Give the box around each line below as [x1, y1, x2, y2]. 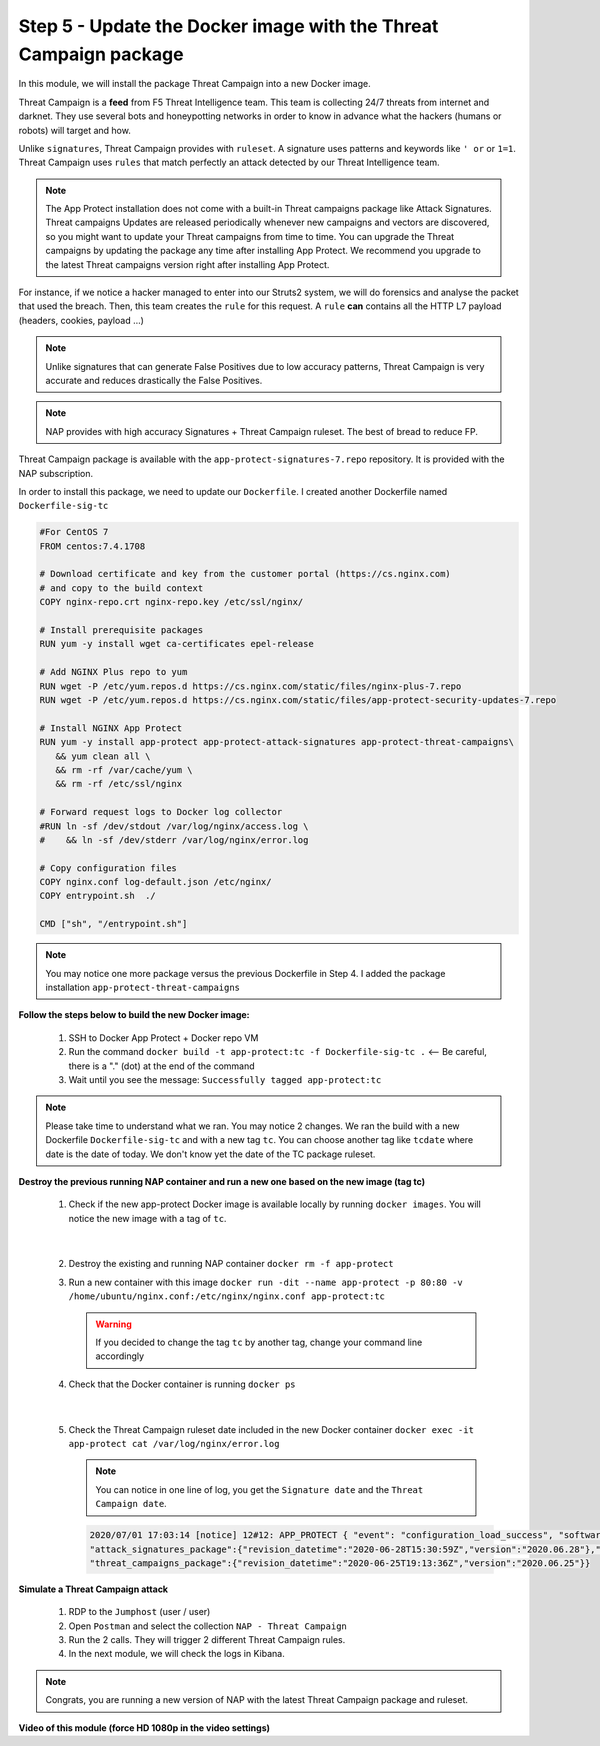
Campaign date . [95, 1498, 167, 1510]
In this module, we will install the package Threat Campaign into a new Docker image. [18, 78, 371, 90]
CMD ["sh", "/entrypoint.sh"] [39, 918, 188, 930]
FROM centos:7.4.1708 [39, 540, 146, 552]
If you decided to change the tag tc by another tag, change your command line [95, 1336, 423, 1349]
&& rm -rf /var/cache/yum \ [55, 764, 194, 775]
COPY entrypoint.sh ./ [39, 890, 157, 902]
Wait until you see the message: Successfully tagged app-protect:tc [68, 1073, 382, 1085]
